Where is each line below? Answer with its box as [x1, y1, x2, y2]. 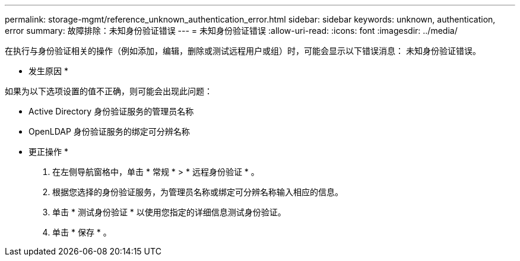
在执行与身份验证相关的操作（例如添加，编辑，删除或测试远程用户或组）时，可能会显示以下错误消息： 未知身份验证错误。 [5, 46, 481, 56]
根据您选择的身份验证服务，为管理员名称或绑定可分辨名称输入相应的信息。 [52, 187, 343, 197]
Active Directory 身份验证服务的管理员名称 [28, 106, 194, 116]
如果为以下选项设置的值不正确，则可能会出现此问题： [5, 86, 213, 96]
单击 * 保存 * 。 [52, 227, 112, 237]
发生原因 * [28, 66, 68, 76]
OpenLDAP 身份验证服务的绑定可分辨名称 [28, 126, 190, 136]
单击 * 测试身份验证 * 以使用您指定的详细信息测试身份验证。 [52, 207, 286, 217]
